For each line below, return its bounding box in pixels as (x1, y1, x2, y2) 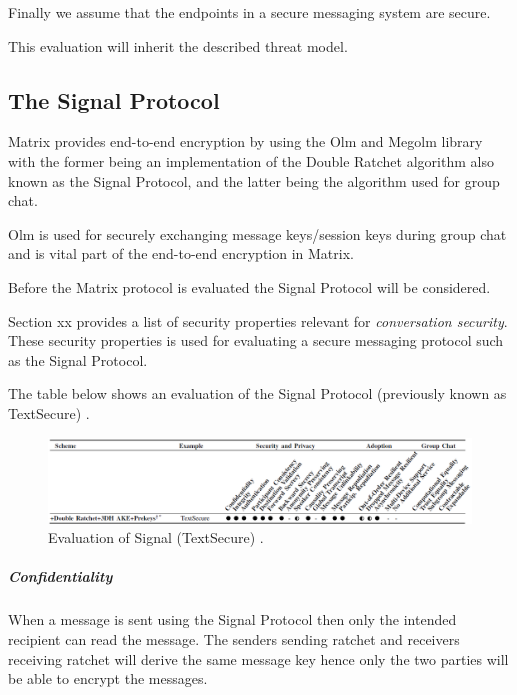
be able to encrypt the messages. (8, 668, 208, 689)
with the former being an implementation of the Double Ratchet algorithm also (8, 150, 494, 171)
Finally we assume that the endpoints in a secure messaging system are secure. (8, 2, 491, 22)
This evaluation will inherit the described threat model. (8, 35, 348, 56)
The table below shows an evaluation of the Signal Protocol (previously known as (8, 383, 507, 404)
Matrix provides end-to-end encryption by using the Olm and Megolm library (8, 131, 483, 152)
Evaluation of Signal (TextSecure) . (48, 527, 264, 548)
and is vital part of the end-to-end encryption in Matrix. (8, 243, 354, 264)
